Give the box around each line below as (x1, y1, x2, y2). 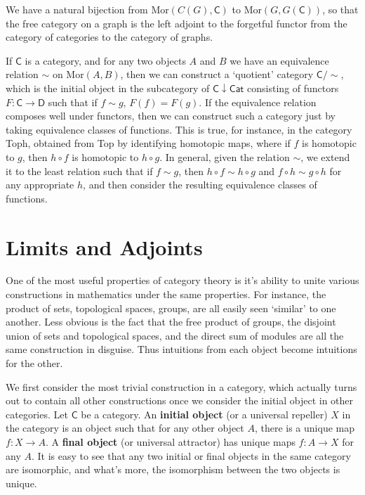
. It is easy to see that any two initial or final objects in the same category (31, 448, 351, 463)
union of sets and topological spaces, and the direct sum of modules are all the (6, 328, 344, 342)
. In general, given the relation (159, 149, 290, 164)
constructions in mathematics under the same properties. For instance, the (6, 287, 326, 302)
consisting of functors (247, 80, 339, 95)
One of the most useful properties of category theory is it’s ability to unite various (6, 273, 359, 288)
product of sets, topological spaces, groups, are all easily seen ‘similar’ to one (6, 300, 336, 315)
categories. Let (6, 406, 68, 421)
